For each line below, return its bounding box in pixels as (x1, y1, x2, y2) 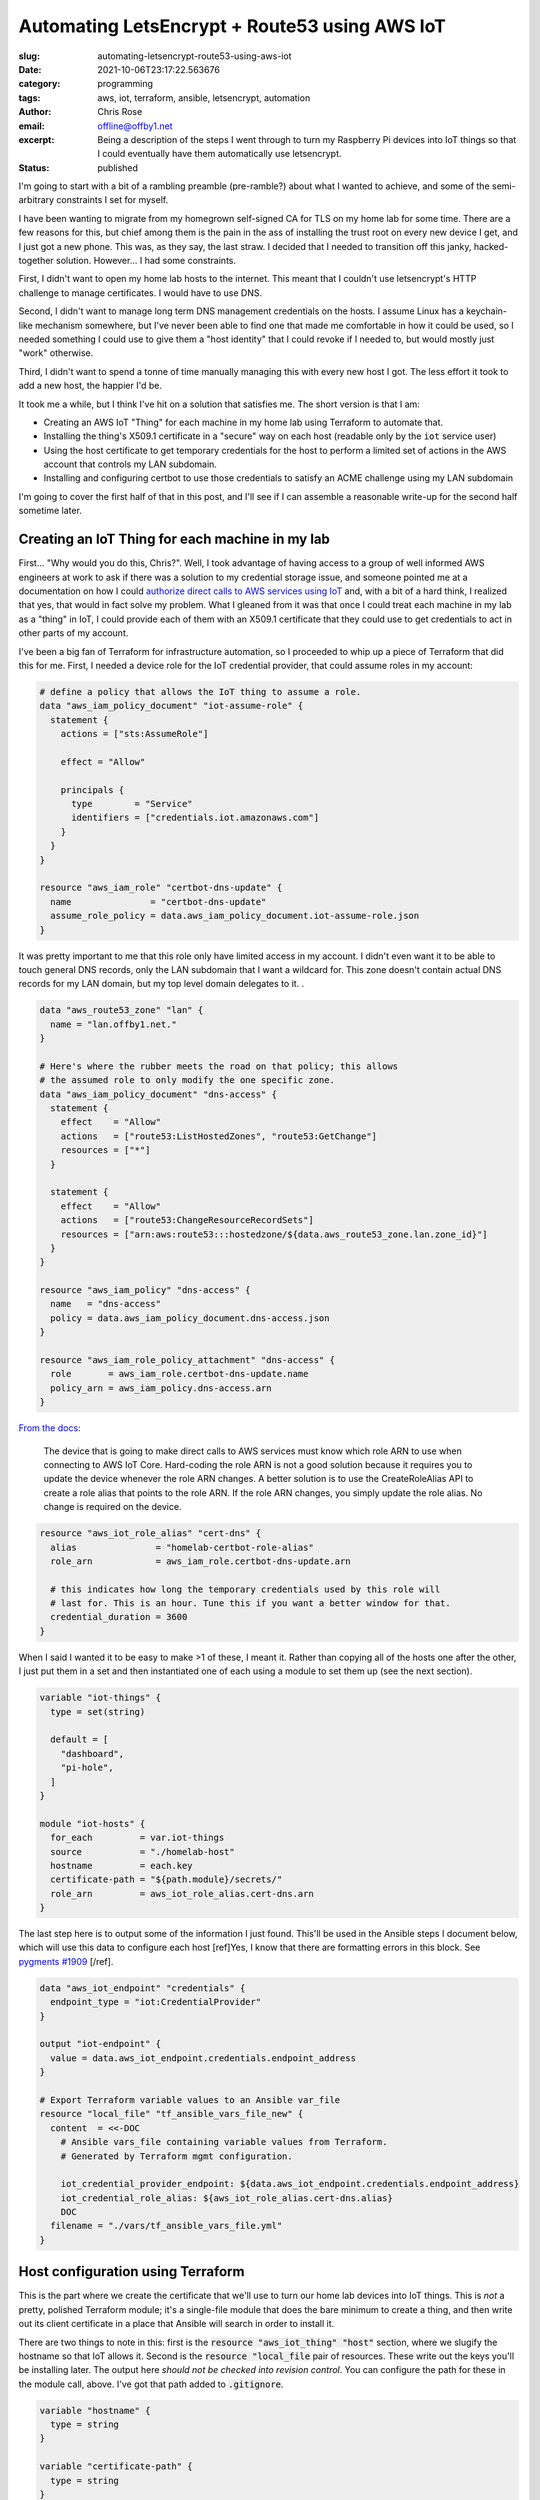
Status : (18, 161, 50, 174)
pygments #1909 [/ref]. (18, 1955, 114, 1967)
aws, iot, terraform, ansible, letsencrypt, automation (97, 91, 311, 104)
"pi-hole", (60, 1762, 114, 1774)
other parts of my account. (18, 627, 129, 639)
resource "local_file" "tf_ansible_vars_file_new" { (39, 2108, 304, 2120)
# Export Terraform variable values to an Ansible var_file (39, 2094, 341, 2105)
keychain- (465, 305, 508, 317)
